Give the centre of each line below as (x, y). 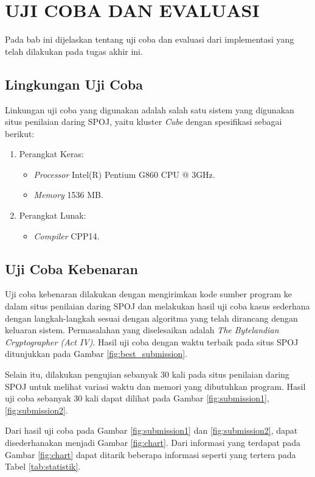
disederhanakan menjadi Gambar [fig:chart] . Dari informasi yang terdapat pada (153, 442)
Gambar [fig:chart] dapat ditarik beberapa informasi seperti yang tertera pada (151, 454)
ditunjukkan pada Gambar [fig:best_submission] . (96, 354)
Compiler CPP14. (67, 235)
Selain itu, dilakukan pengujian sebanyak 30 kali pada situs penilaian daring (147, 374)
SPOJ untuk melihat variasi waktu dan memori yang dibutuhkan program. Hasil (155, 386)
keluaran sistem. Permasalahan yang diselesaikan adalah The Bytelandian (142, 330)
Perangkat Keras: (51, 154)
